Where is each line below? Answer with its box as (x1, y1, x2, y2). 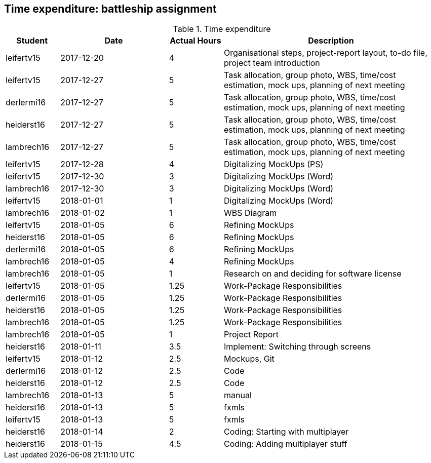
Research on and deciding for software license (224, 268, 402, 279)
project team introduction (224, 58, 320, 68)
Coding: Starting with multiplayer (224, 427, 349, 437)
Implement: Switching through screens (224, 341, 371, 352)
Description (308, 35, 354, 46)
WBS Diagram (224, 208, 277, 218)
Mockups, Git (224, 354, 275, 364)
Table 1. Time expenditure (173, 24, 271, 34)
